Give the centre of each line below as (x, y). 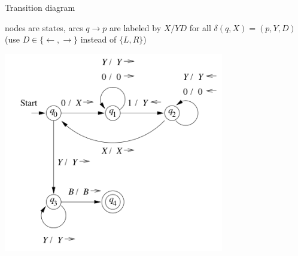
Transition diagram (40, 7)
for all (200, 27)
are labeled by (136, 27)
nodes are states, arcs (44, 27)
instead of (98, 39)
